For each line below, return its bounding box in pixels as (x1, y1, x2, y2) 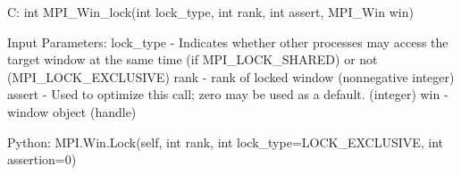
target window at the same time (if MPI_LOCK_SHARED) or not (7, 50, 378, 69)
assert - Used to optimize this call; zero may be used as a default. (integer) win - (7, 85, 448, 104)
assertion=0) (7, 150, 77, 169)
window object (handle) (7, 102, 137, 121)
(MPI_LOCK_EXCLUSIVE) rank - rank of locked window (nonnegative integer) (7, 67, 455, 86)
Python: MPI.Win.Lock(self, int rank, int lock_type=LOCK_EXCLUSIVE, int (7, 132, 444, 151)
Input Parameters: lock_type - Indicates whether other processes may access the (7, 32, 448, 51)
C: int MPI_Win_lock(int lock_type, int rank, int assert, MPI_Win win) (7, 3, 414, 21)
